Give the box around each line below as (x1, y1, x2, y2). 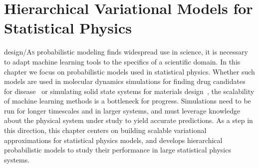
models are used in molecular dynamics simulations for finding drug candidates (4, 76, 246, 86)
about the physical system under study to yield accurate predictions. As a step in (4, 115, 253, 125)
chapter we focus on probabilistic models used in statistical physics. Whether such (4, 66, 255, 76)
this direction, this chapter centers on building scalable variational (4, 125, 207, 135)
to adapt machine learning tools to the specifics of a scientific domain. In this (4, 56, 241, 66)
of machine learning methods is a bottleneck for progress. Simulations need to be (4, 95, 251, 106)
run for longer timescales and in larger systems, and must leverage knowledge (4, 105, 241, 115)
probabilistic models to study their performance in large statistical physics (4, 144, 231, 155)
